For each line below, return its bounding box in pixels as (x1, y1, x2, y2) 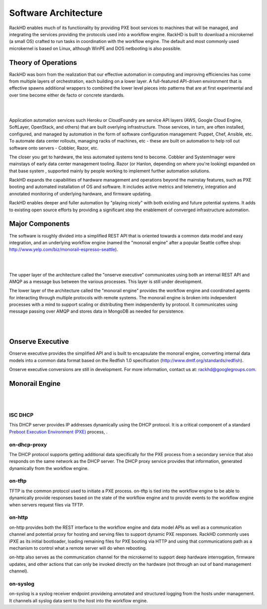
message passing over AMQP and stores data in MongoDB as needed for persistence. (9, 308, 185, 314)
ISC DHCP (9, 412, 34, 418)
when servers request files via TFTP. (9, 502, 84, 508)
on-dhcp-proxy (9, 441, 47, 448)
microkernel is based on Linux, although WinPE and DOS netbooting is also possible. (9, 45, 181, 51)
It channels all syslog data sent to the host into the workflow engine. (9, 598, 148, 604)
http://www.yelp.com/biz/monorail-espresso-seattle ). (9, 246, 118, 252)
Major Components (9, 220, 70, 228)
